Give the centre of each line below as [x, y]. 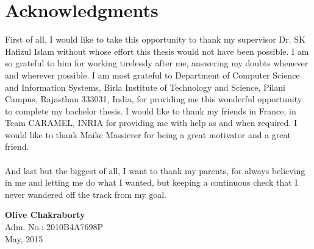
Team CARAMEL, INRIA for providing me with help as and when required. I [151, 123]
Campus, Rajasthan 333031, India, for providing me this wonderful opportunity [154, 99]
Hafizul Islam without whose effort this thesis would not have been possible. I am [157, 51]
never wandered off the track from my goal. [86, 194]
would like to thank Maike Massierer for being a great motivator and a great [148, 134]
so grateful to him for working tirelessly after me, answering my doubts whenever [157, 63]
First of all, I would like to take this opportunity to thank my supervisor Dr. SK [155, 39]
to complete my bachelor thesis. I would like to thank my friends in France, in [151, 110]
